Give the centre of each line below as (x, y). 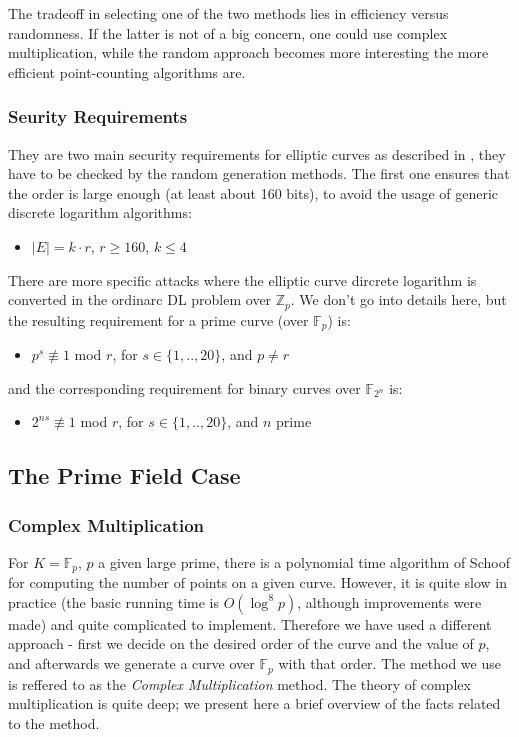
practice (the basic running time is (114, 601)
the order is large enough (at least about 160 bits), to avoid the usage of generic (253, 192)
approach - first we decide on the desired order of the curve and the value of (241, 643)
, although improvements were (389, 601)
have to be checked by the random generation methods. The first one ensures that (259, 173)
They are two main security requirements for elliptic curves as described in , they (257, 153)
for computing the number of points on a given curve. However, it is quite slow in (257, 582)
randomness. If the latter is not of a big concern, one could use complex (228, 32)
